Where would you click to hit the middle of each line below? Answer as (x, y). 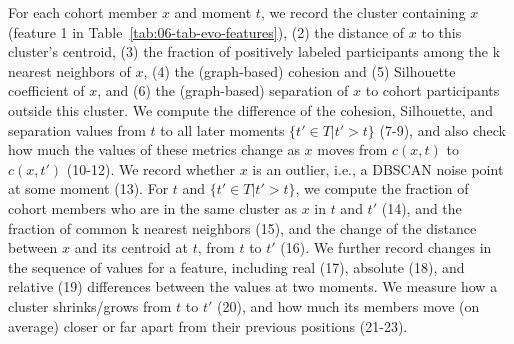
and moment (213, 12)
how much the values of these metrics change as (154, 149)
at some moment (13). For (88, 188)
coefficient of (46, 90)
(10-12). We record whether (150, 168)
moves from (352, 149)
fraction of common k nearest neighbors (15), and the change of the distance (242, 227)
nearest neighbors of (69, 70)
